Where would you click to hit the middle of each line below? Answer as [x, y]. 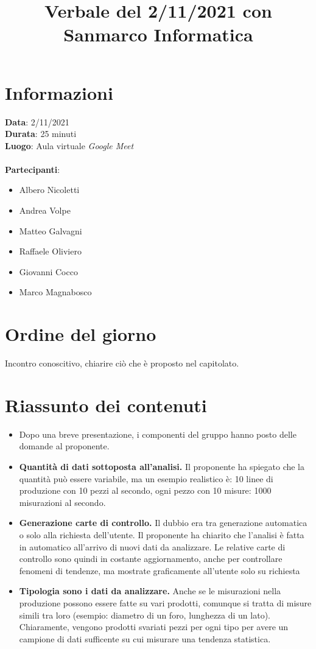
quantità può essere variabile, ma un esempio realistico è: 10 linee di [146, 478]
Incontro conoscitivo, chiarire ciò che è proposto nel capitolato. [122, 363]
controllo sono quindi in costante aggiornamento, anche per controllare [151, 559]
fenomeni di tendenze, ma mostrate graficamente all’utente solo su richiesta [160, 570]
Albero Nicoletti [49, 190]
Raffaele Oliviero [50, 251]
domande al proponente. [64, 446]
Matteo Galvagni [51, 230]
